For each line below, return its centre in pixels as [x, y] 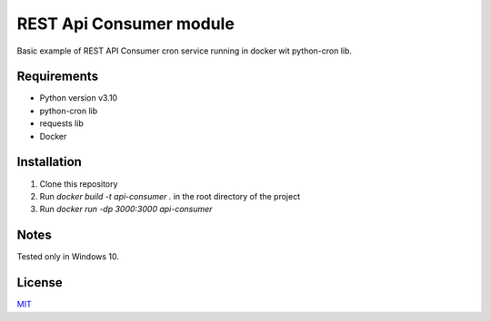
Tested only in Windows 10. [68, 257]
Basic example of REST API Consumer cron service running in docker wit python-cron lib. [185, 51]
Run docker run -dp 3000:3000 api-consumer [126, 209]
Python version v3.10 [79, 98]
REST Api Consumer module [126, 24]
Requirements [58, 77]
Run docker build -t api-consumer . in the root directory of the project [170, 196]
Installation [49, 162]
